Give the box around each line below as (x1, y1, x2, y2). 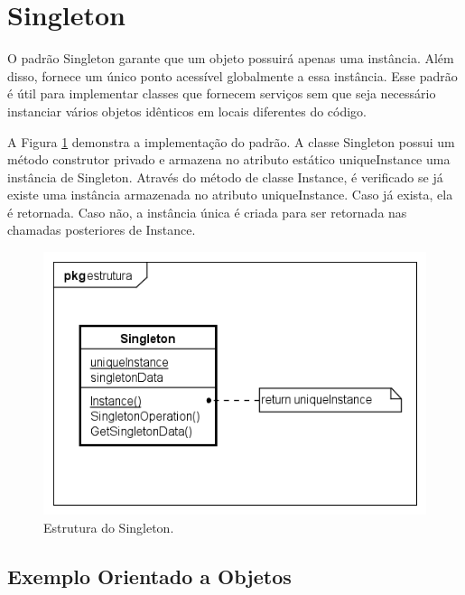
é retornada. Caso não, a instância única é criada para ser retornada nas (7, 202, 407, 221)
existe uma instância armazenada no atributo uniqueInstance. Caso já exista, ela (7, 185, 453, 204)
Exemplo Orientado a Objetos (7, 562, 292, 590)
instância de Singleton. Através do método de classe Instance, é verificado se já (7, 167, 443, 186)
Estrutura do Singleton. (43, 517, 174, 536)
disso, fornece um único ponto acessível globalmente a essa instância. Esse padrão (7, 66, 458, 85)
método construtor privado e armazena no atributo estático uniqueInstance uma (7, 150, 451, 169)
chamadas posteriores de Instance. (7, 220, 196, 239)
